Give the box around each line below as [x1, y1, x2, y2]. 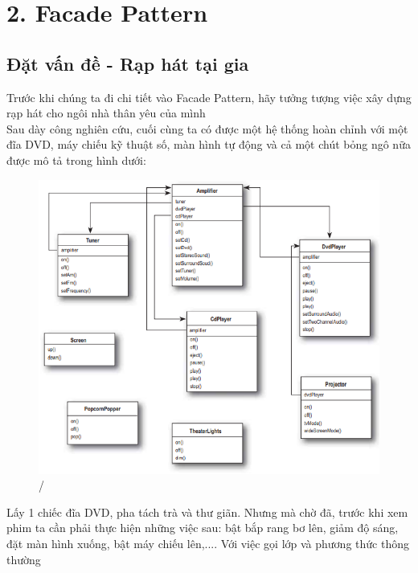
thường [6, 550, 41, 567]
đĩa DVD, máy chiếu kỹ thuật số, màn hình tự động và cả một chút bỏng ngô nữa [6, 136, 411, 153]
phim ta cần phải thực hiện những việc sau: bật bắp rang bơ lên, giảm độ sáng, [6, 519, 399, 536]
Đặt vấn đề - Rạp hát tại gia [6, 51, 249, 76]
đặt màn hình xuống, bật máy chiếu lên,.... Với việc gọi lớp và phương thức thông [6, 535, 409, 552]
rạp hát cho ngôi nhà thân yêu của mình [6, 104, 206, 121]
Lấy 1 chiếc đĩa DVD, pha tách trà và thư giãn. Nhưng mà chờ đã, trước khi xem [6, 503, 408, 520]
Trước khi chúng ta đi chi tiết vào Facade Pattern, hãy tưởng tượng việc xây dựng [6, 88, 412, 105]
